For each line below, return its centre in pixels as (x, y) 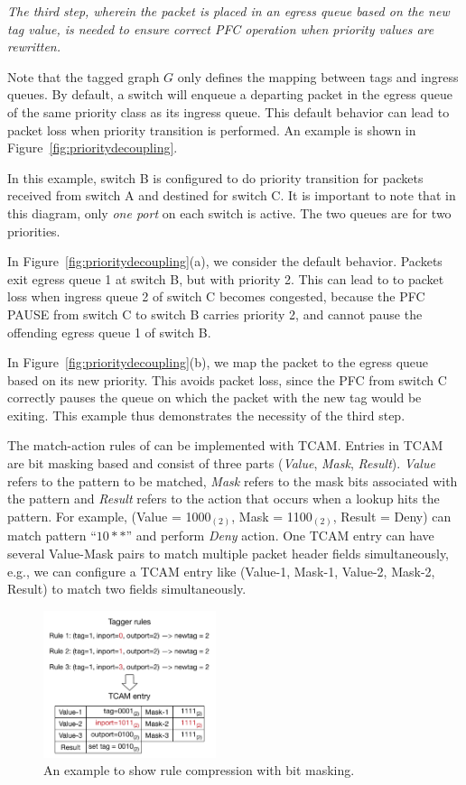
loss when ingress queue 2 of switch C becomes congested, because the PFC (216, 296)
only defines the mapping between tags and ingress (318, 76)
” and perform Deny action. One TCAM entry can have (280, 536)
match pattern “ (52, 536)
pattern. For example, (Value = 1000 (109, 516)
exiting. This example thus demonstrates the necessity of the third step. (206, 415)
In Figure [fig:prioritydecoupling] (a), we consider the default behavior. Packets (225, 261)
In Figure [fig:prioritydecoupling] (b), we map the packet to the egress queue (218, 362)
